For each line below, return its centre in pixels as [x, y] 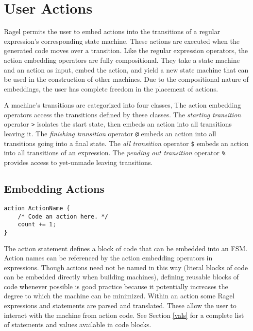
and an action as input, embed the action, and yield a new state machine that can [126, 69]
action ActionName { [37, 208]
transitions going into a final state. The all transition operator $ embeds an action [126, 143]
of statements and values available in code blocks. [78, 324]
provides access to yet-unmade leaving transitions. [78, 162]
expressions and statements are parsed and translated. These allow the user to [120, 305]
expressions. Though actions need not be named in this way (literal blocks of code [126, 267]
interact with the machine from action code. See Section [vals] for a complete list [124, 315]
